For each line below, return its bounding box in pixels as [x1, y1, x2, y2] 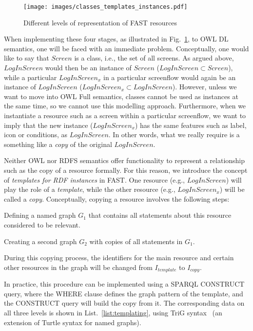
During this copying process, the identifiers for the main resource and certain [4, 252, 234, 263]
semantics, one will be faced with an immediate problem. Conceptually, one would [4, 43, 249, 53]
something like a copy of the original [4, 139, 112, 149]
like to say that [4, 53, 49, 63]
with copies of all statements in [89, 236, 183, 246]
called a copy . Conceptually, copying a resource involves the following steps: [4, 193, 230, 204]
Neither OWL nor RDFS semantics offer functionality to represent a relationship [4, 155, 245, 165]
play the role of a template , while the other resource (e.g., [4, 184, 175, 194]
